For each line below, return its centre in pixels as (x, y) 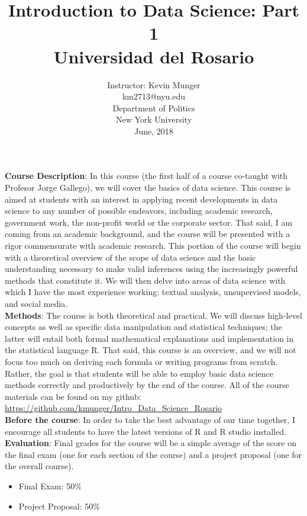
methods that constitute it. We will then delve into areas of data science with (145, 280)
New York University (154, 119)
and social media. (36, 303)
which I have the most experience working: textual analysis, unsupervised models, (153, 292)
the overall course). (39, 466)
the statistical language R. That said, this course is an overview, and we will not (151, 350)
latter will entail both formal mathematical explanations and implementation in (149, 338)
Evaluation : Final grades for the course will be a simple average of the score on (151, 443)
